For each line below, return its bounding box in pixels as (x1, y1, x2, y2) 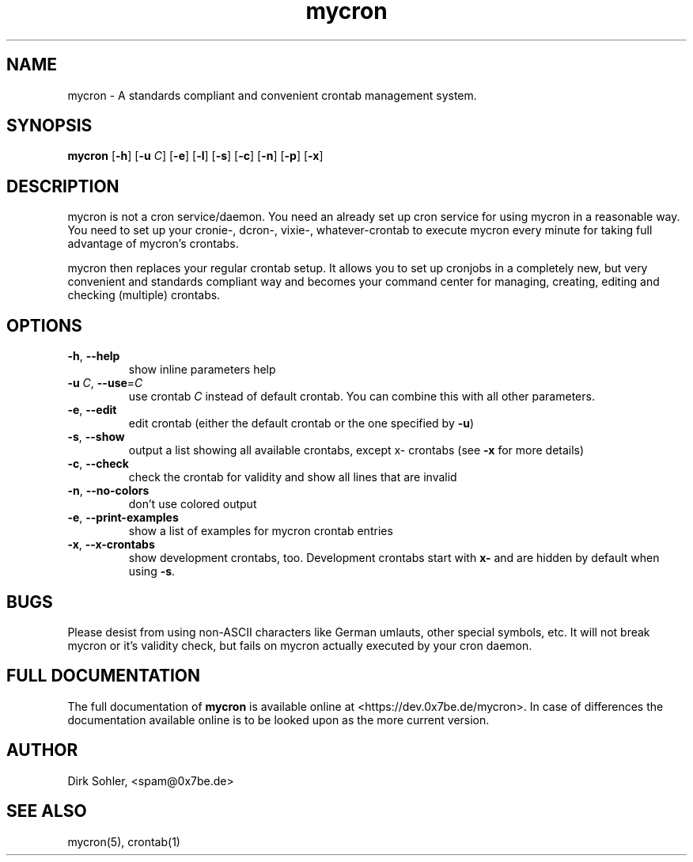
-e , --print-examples (67, 511, 179, 525)
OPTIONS (6, 315, 82, 336)
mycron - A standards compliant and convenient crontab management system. (67, 88, 477, 102)
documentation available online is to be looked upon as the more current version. (67, 712, 490, 727)
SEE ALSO (6, 801, 87, 822)
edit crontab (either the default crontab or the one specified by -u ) (128, 416, 475, 431)
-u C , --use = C (67, 376, 143, 390)
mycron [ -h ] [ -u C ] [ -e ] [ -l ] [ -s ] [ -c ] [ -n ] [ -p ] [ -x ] (67, 149, 324, 163)
